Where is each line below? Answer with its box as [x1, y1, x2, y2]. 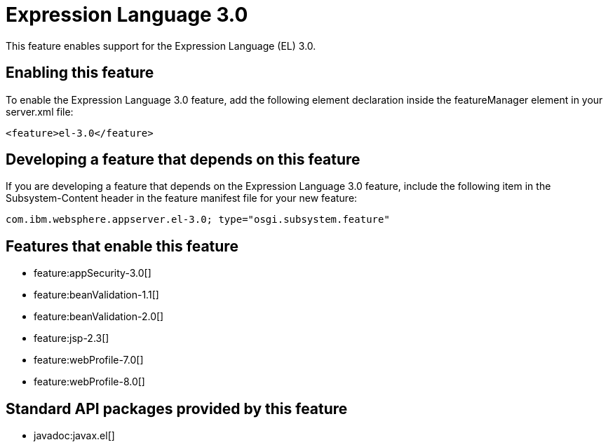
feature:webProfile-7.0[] [34, 354, 144, 366]
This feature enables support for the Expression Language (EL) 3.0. [6, 39, 316, 52]
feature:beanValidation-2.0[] [34, 310, 164, 323]
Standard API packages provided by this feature [6, 399, 348, 418]
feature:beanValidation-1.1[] [34, 289, 159, 301]
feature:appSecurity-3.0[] [34, 267, 151, 280]
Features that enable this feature [6, 237, 238, 255]
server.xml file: [6, 105, 74, 118]
